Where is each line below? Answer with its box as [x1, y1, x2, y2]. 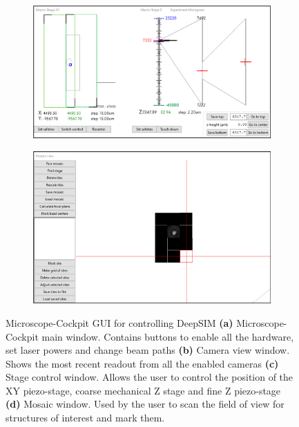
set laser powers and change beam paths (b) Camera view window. [6, 343, 290, 357]
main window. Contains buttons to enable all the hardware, [41, 329, 294, 343]
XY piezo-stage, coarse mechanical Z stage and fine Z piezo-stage [6, 383, 281, 397]
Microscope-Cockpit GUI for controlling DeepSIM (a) [6, 315, 233, 330]
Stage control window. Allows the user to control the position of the [6, 370, 293, 384]
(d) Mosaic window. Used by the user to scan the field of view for [6, 397, 284, 411]
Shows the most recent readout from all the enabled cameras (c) [6, 356, 279, 370]
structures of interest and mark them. [6, 410, 165, 425]
